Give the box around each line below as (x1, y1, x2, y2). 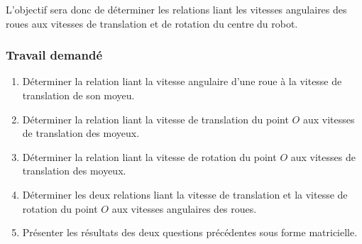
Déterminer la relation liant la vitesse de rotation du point (22, 149, 277, 164)
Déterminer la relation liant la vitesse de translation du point (22, 111, 289, 126)
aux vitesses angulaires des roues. (111, 201, 257, 216)
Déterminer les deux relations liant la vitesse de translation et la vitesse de (22, 187, 348, 201)
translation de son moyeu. (22, 88, 135, 102)
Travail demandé (6, 46, 103, 64)
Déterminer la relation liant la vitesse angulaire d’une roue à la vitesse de (22, 74, 342, 89)
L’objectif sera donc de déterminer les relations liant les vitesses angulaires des (6, 2, 347, 16)
